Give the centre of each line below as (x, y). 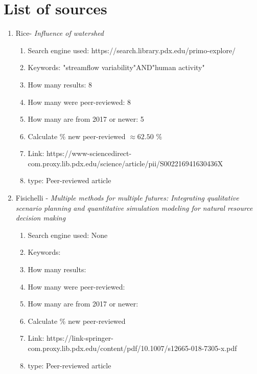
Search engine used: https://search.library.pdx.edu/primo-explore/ (132, 50)
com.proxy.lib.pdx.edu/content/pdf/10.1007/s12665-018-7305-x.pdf (132, 348)
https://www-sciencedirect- (89, 153)
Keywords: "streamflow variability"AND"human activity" (116, 67)
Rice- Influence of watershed (60, 33)
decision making (41, 218)
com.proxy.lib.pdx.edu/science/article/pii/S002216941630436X (125, 163)
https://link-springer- (80, 338)
